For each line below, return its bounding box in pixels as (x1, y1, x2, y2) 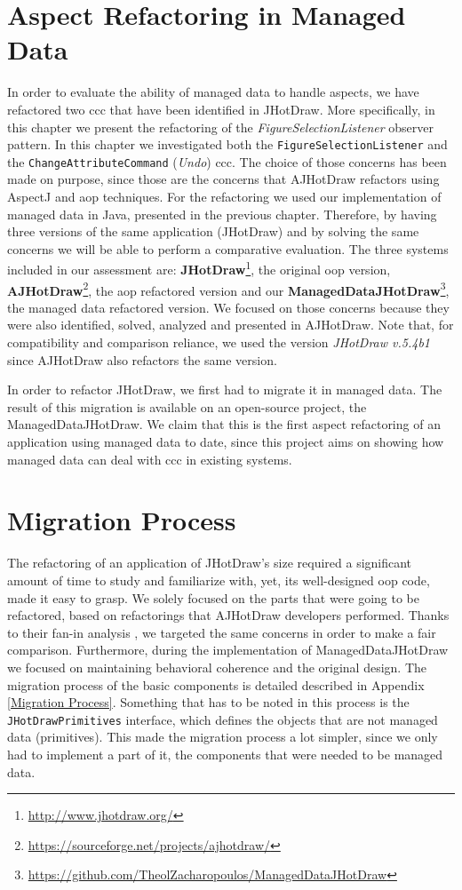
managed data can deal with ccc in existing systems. (7, 449, 292, 468)
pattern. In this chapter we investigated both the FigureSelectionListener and (7, 135, 448, 154)
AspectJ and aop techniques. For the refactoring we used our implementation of (7, 187, 442, 205)
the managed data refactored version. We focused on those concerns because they (7, 298, 450, 316)
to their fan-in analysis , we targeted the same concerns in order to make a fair (7, 623, 436, 641)
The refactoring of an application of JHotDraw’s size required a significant (7, 553, 412, 572)
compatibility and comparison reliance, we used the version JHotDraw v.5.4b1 (7, 333, 430, 352)
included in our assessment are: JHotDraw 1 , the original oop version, (7, 258, 391, 279)
